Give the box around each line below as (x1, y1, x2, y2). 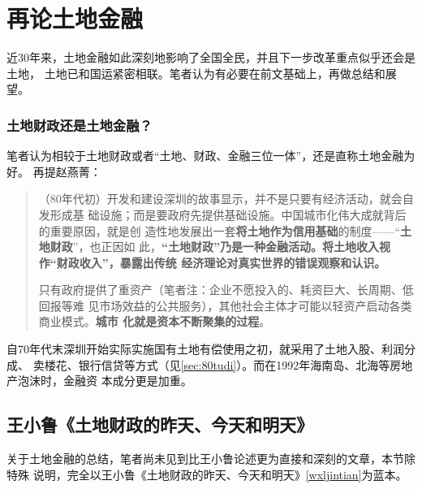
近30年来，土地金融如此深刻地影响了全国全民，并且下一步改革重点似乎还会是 (6, 49, 416, 66)
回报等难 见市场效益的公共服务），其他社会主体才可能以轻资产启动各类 (38, 296, 412, 314)
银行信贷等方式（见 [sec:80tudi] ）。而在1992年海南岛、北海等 (78, 356, 390, 373)
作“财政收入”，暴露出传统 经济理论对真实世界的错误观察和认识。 (38, 253, 386, 270)
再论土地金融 (6, 2, 144, 35)
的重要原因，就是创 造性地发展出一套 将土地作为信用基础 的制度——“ (38, 222, 401, 239)
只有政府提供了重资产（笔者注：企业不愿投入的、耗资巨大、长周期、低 (38, 281, 414, 298)
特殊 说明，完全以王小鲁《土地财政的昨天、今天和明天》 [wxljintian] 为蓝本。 (6, 465, 407, 483)
